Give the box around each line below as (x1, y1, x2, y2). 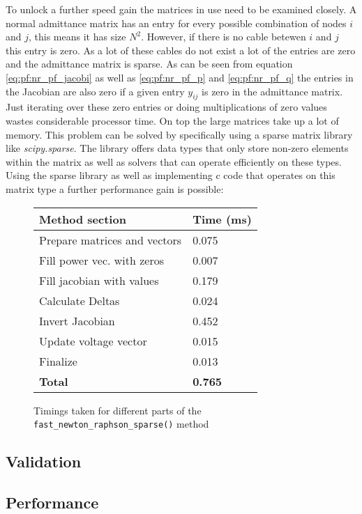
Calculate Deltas (39, 292, 120, 309)
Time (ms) (193, 210, 252, 227)
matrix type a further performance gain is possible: (6, 181, 224, 196)
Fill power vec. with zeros (39, 251, 165, 268)
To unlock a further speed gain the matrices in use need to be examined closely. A (6, 2, 357, 16)
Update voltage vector (39, 332, 147, 349)
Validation (6, 451, 82, 472)
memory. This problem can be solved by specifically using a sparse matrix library (6, 127, 353, 141)
